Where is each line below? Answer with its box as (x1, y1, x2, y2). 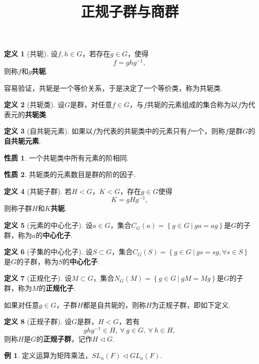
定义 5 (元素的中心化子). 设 (4, 220, 93, 230)
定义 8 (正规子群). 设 (4, 316, 72, 327)
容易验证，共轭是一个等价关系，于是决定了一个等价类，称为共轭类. (4, 82, 223, 93)
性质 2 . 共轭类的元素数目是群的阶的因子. (4, 169, 136, 180)
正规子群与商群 (80, 1, 179, 21)
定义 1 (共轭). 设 (4, 48, 58, 59)
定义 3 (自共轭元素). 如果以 (4, 126, 93, 136)
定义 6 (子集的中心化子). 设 (4, 246, 93, 257)
